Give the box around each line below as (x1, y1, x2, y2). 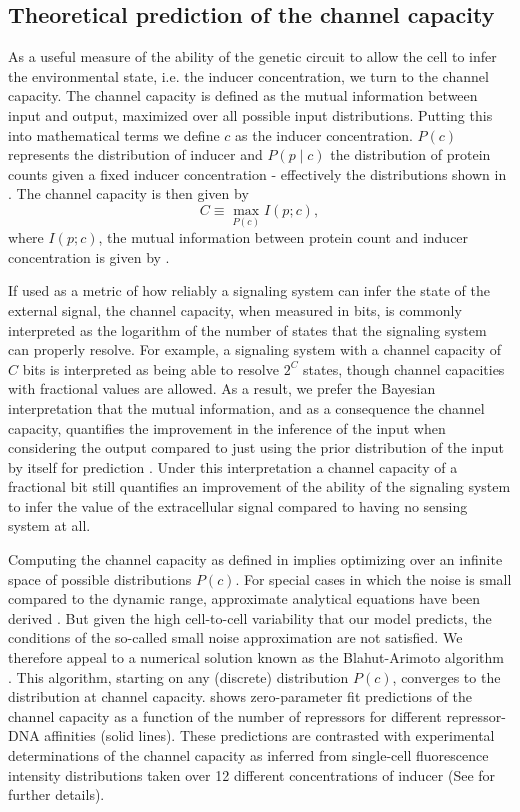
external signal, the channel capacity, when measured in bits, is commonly (8, 299, 462, 320)
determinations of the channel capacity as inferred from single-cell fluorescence (8, 745, 489, 766)
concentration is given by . (8, 246, 170, 267)
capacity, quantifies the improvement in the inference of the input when (8, 417, 446, 438)
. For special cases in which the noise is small (235, 568, 512, 589)
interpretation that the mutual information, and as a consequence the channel (8, 397, 485, 418)
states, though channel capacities (303, 358, 505, 379)
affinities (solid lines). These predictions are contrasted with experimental (44, 725, 495, 746)
